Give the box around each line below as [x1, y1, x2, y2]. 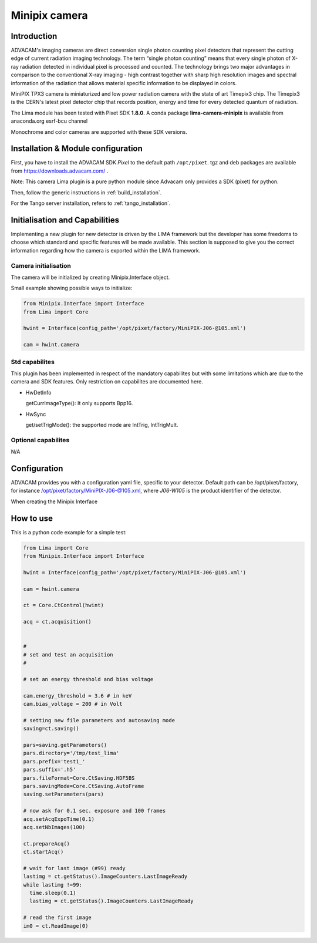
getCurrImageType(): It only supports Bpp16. [25, 400, 133, 407]
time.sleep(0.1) [29, 890, 76, 897]
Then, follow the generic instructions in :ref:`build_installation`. [11, 188, 162, 196]
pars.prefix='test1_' [23, 758, 86, 764]
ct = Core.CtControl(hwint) [23, 602, 104, 609]
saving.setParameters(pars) [23, 791, 104, 798]
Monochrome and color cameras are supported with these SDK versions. [11, 128, 187, 135]
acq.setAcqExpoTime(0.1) [23, 816, 95, 822]
